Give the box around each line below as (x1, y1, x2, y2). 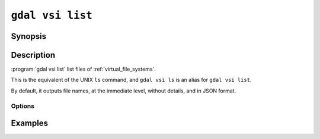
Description (11, 50, 56, 60)
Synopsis (11, 31, 47, 41)
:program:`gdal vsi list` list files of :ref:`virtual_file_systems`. (11, 65, 156, 73)
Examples (11, 118, 49, 128)
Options (11, 102, 35, 110)
